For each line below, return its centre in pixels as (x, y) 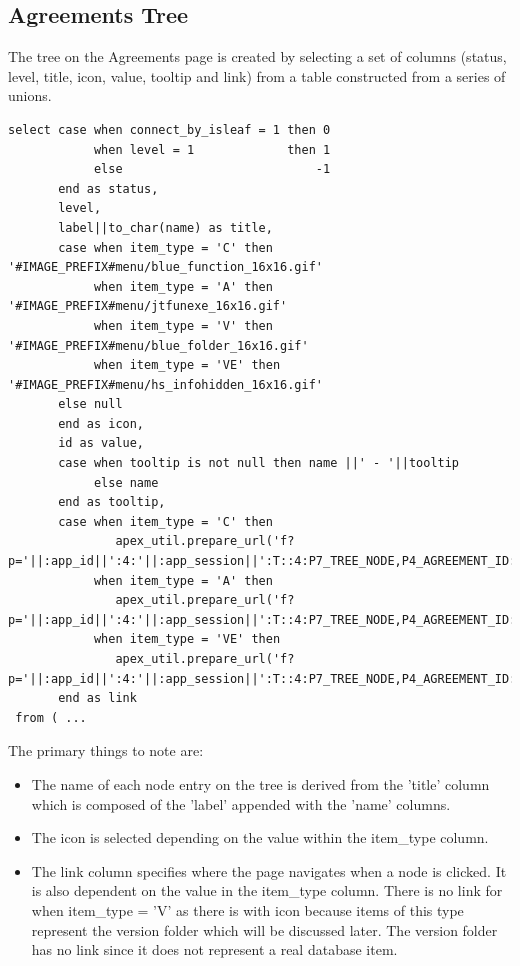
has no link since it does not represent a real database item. (214, 949)
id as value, (101, 443)
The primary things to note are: (106, 750)
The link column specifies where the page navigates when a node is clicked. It (269, 870)
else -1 (212, 169)
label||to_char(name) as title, (165, 227)
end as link (97, 698)
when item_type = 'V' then (183, 325)
